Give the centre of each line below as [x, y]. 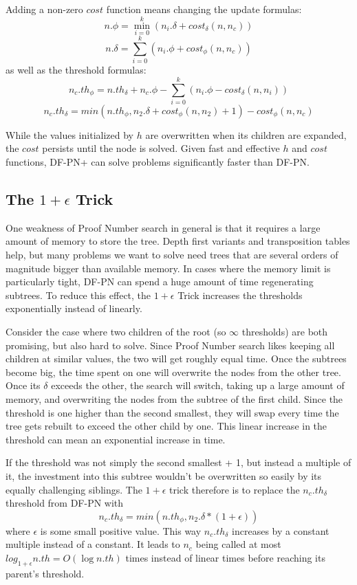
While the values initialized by [69, 134]
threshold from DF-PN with [65, 503]
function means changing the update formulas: [204, 9]
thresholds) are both [285, 332]
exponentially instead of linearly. [74, 308]
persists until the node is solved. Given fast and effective [161, 148]
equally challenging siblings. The [74, 489]
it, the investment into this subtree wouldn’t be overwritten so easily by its [164, 475]
